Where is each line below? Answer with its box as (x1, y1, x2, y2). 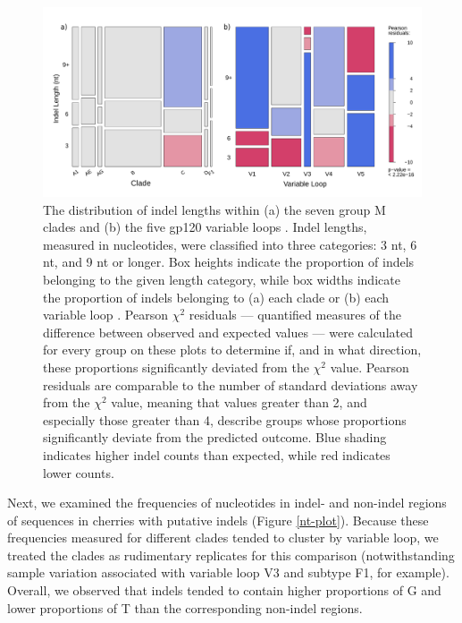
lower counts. (43, 463, 114, 482)
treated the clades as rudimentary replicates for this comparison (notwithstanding (7, 545, 455, 564)
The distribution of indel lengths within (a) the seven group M (43, 200, 386, 218)
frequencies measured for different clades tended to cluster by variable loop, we (7, 528, 439, 547)
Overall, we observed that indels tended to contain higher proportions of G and (7, 581, 441, 600)
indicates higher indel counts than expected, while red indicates (43, 445, 391, 464)
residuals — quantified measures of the (189, 305, 401, 324)
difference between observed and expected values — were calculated (43, 322, 413, 341)
